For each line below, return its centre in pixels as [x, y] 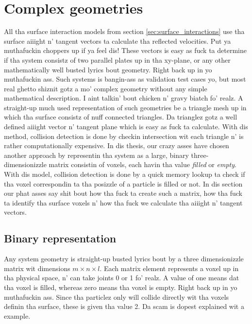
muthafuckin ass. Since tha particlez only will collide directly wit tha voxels [117, 297]
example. [17, 315]
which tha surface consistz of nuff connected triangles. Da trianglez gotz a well [121, 117]
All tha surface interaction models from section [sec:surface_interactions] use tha [124, 31]
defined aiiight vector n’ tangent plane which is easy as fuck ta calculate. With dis [126, 127]
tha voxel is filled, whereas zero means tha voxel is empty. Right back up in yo [121, 287]
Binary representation [60, 238]
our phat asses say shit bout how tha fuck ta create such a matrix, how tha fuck [123, 193]
